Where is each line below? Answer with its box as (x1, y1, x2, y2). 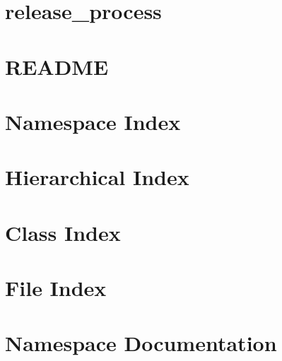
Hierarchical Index (5, 162, 189, 191)
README (5, 52, 109, 81)
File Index (5, 273, 107, 302)
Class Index (5, 218, 121, 247)
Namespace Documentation (5, 329, 277, 357)
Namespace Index (5, 107, 181, 136)
